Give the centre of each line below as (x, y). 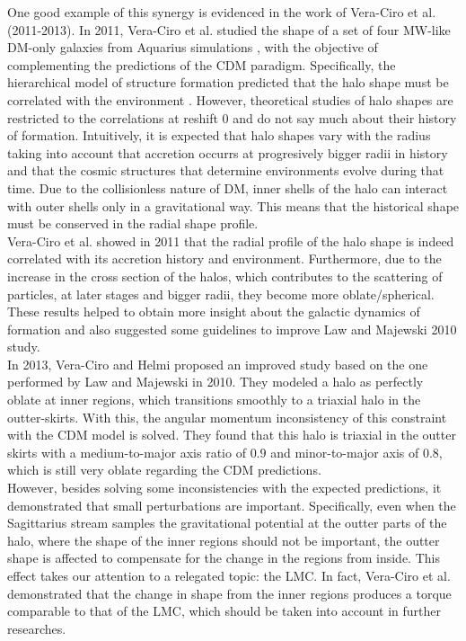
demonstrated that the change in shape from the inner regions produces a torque (229, 593)
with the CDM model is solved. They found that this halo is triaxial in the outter (232, 435)
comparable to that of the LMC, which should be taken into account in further (224, 611)
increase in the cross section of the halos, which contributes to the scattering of (225, 276)
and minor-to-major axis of (345, 452)
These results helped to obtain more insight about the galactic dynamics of (214, 312)
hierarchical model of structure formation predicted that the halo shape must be (228, 82)
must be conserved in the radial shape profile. (133, 223)
